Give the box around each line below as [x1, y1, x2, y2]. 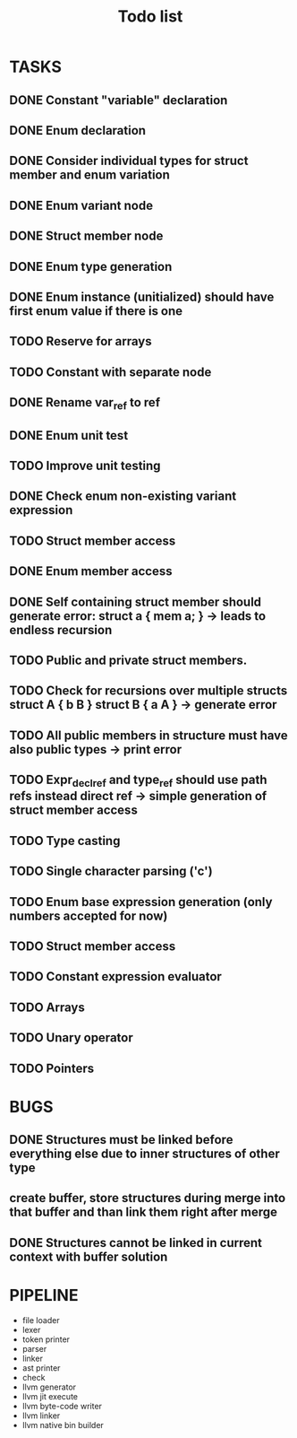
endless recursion [9, 622, 113, 638]
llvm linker [21, 1410, 61, 1421]
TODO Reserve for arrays [9, 334, 152, 349]
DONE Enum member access [9, 563, 173, 580]
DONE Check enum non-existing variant [9, 489, 237, 504]
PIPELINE [9, 1285, 79, 1306]
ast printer [21, 1362, 61, 1373]
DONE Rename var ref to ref [9, 395, 161, 413]
